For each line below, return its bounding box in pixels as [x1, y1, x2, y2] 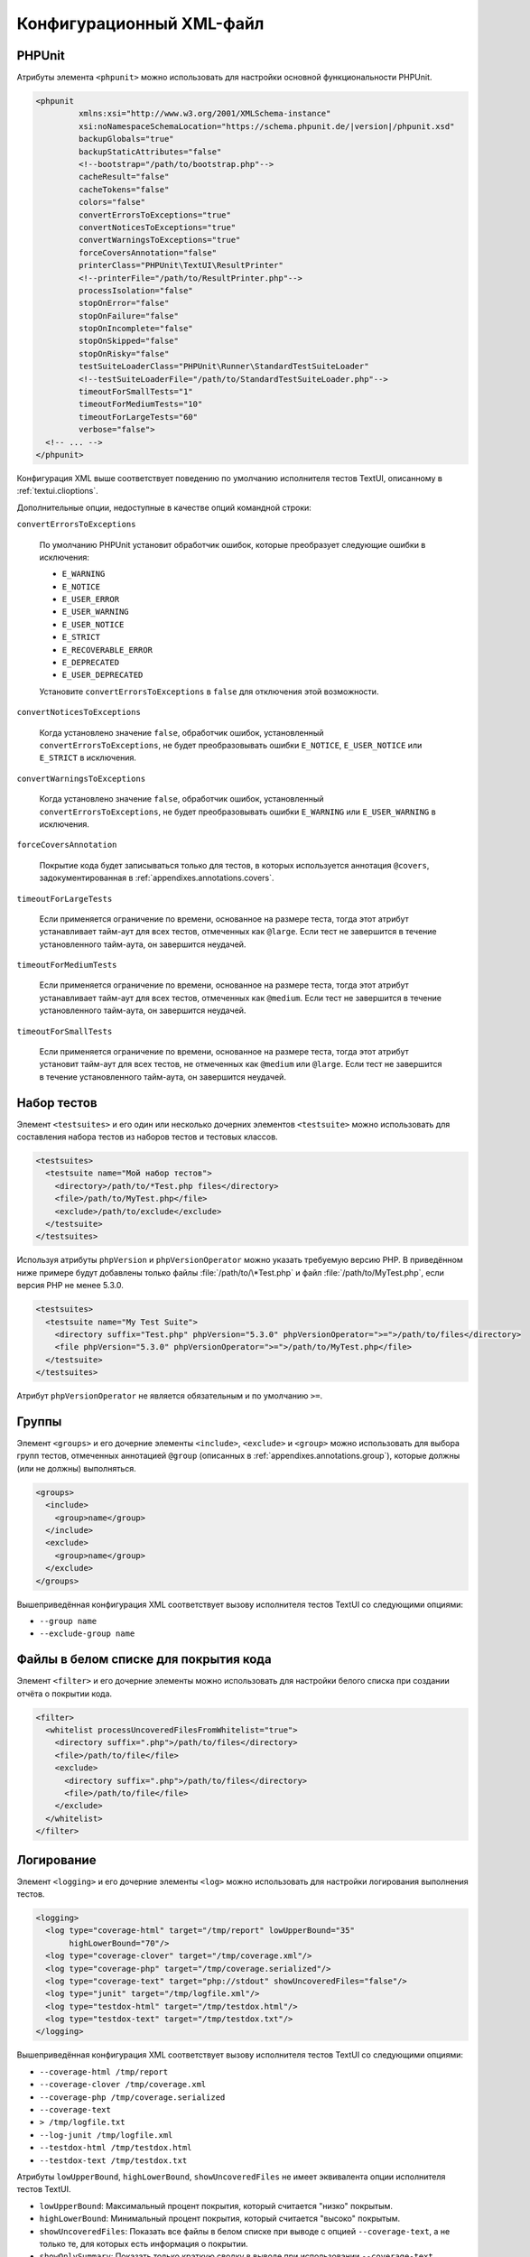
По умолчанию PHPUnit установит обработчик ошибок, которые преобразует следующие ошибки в [39, 539, 426, 550]
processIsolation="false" [78, 285, 193, 295]
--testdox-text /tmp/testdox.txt [39, 2155, 188, 2166]
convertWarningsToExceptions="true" [78, 235, 241, 246]
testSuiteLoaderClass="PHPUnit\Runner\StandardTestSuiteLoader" [78, 361, 369, 372]
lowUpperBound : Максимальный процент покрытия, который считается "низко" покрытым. [39, 2200, 393, 2211]
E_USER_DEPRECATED [61, 670, 144, 681]
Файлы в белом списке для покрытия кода [16, 1652, 272, 1667]
